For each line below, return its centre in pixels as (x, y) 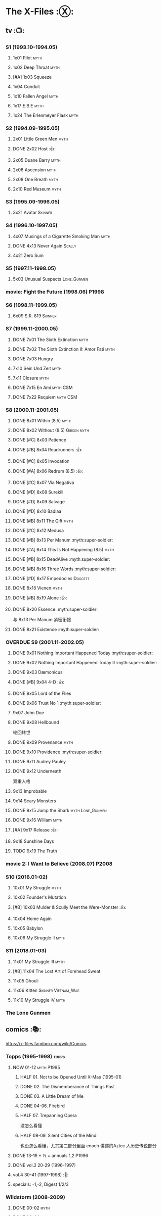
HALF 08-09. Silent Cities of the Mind (58, 1135)
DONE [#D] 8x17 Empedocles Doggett (51, 578)
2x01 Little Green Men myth (40, 139)
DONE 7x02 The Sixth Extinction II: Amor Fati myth (64, 349)
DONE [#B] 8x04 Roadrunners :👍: (48, 449)
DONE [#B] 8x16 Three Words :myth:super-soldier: (64, 569)
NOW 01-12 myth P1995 (37, 1067)
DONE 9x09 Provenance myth (43, 742)
